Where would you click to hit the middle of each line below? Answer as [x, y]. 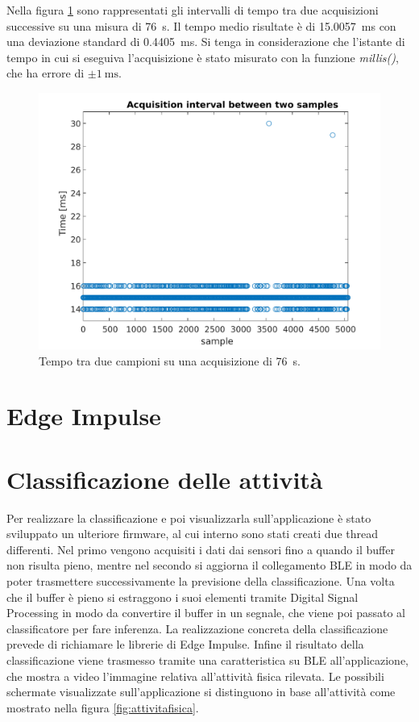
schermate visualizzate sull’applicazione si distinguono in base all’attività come [201, 692]
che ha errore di [46, 73]
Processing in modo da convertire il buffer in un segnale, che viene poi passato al [206, 613]
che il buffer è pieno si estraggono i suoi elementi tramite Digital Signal [183, 597]
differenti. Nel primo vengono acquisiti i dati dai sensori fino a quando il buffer [201, 549]
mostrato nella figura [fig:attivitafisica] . [103, 707]
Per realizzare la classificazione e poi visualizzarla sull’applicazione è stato [189, 518]
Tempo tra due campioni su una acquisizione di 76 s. [170, 360]
